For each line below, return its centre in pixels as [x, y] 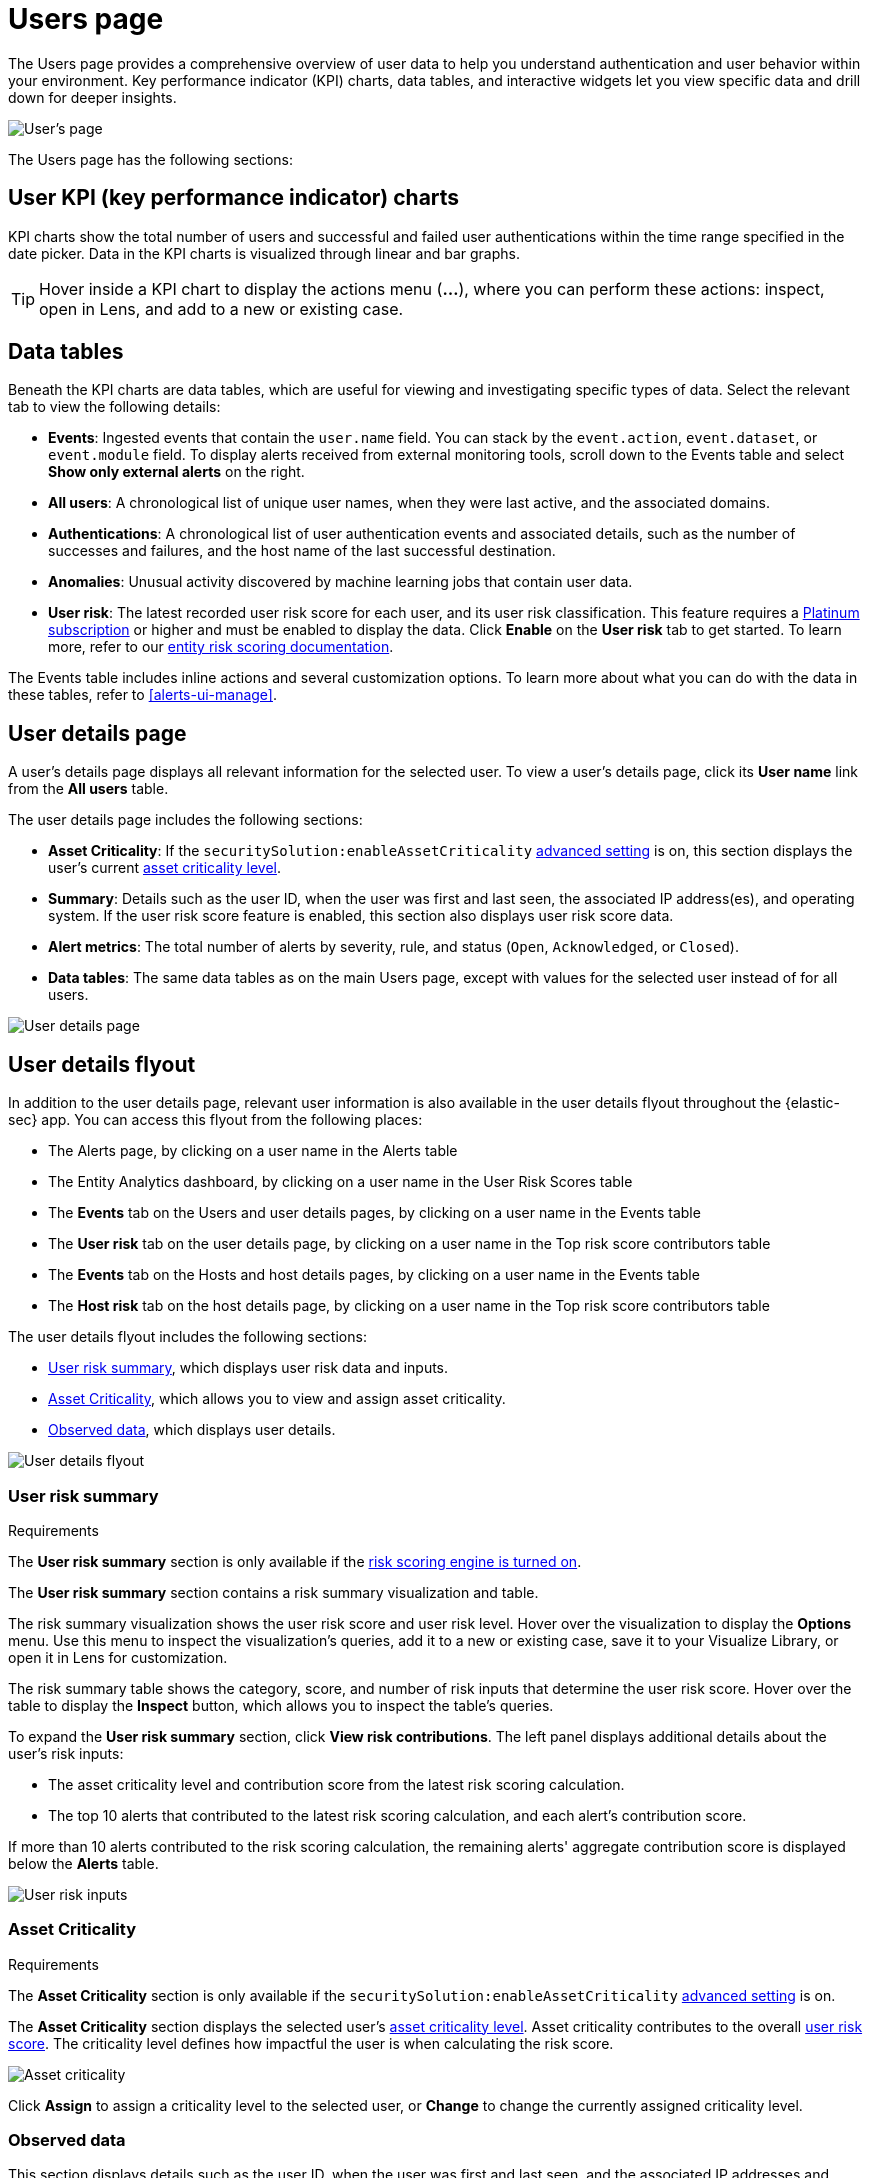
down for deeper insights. [92, 97]
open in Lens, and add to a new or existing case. [221, 308]
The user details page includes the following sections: [185, 820]
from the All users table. [88, 789]
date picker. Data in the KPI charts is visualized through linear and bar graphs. [264, 253]
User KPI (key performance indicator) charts [234, 198]
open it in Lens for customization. [118, 1657]
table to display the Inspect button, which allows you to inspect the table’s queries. [281, 1705]
